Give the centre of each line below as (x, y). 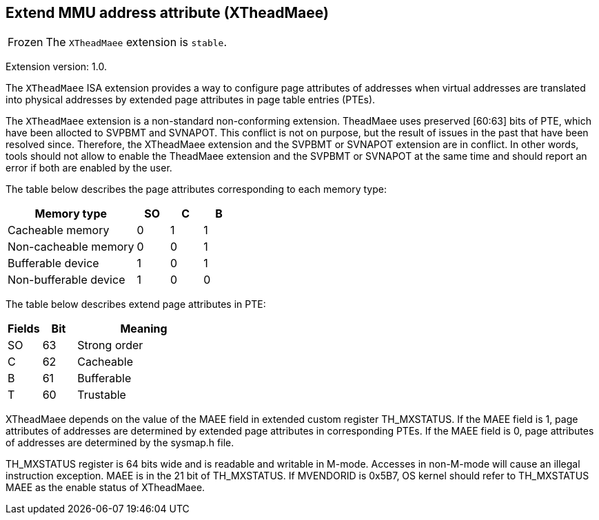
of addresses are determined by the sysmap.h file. (120, 443)
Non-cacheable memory (71, 247)
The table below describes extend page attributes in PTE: (136, 304)
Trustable (102, 395)
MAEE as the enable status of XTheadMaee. (105, 488)
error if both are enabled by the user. (89, 168)
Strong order (110, 345)
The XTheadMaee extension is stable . (136, 42)
